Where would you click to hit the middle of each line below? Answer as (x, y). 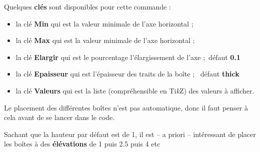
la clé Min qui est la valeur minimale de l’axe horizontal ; (104, 23)
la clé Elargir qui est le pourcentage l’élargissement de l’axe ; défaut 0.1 (128, 57)
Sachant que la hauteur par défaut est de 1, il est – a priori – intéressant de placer (130, 134)
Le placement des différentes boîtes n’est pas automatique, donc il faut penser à (126, 107)
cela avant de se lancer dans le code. (59, 117)
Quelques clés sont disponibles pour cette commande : (87, 6)
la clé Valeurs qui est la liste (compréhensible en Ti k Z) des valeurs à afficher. (135, 90)
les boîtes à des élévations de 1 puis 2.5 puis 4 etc (82, 144)
